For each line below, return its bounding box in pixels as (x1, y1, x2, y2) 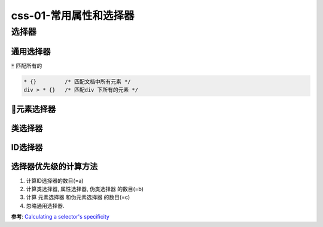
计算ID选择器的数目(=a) (26, 177, 84, 184)
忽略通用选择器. (26, 202, 65, 209)
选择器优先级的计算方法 (11, 161, 98, 171)
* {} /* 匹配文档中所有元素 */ (23, 78, 131, 85)
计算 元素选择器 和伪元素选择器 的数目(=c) (26, 193, 130, 201)
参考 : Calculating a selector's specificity (11, 213, 110, 220)
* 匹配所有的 (11, 62, 42, 69)
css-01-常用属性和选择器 (11, 9, 135, 22)
